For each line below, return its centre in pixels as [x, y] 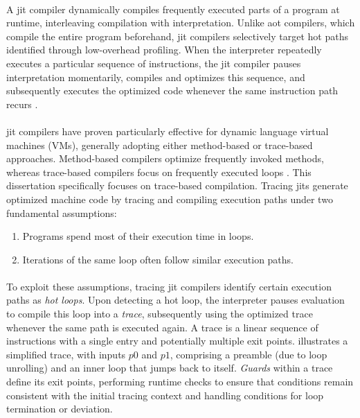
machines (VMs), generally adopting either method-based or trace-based [160, 145]
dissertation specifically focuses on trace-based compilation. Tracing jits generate [177, 185]
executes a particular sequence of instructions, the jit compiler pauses [154, 63]
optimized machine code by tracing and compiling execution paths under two [170, 199]
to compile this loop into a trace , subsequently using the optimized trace [160, 314]
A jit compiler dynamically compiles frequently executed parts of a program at [173, 9]
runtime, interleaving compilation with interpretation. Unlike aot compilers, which [181, 23]
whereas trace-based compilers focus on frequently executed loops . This [159, 172]
